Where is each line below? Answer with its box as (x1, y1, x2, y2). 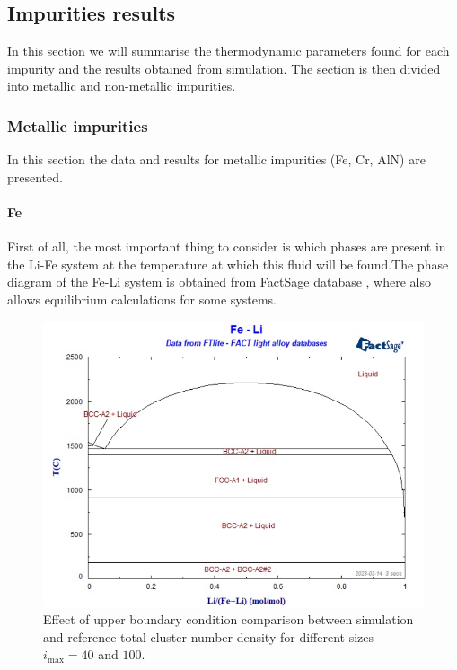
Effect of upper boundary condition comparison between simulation (43, 610, 414, 629)
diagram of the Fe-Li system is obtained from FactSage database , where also (7, 272, 431, 291)
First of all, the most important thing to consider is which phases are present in (7, 237, 446, 256)
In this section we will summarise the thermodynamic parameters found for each (7, 41, 450, 60)
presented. (7, 167, 63, 186)
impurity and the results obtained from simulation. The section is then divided (7, 58, 441, 77)
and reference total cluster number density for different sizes (43, 627, 374, 646)
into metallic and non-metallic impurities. (7, 76, 236, 95)
